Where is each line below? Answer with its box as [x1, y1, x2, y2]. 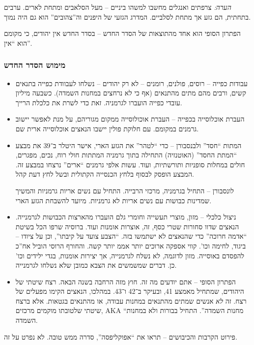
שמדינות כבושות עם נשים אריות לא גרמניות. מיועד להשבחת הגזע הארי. [15, 195, 212, 205]
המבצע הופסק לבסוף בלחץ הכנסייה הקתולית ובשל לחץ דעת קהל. [15, 169, 194, 179]
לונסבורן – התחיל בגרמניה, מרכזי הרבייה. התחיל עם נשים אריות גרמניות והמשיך [15, 185, 234, 195]
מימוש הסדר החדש [4, 59, 66, 71]
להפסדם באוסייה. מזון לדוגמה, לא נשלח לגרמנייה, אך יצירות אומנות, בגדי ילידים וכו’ [15, 250, 245, 260]
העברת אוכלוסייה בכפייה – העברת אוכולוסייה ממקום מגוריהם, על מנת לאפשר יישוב [15, 114, 245, 124]
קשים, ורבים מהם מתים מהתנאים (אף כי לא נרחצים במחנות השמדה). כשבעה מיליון [15, 88, 246, 98]
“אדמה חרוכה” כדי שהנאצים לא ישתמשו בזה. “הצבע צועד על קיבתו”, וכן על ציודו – [15, 231, 247, 241]
